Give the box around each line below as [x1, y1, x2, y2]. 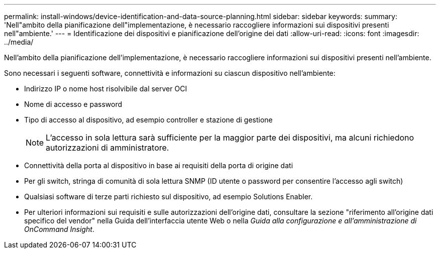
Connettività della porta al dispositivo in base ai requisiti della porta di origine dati [24, 161, 293, 170]
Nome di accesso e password [24, 100, 122, 108]
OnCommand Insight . [24, 225, 94, 233]
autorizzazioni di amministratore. [46, 143, 169, 153]
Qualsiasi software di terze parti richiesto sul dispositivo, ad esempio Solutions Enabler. [24, 192, 313, 201]
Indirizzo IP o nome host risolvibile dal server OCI [24, 84, 187, 93]
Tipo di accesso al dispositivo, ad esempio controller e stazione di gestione [24, 115, 273, 124]
